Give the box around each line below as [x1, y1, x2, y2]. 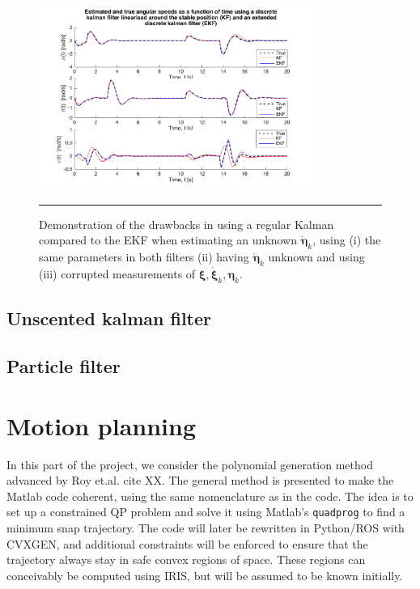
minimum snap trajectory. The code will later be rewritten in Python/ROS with [6, 519, 405, 536]
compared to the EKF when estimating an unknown [39, 231, 298, 248]
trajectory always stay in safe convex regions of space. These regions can [6, 551, 366, 568]
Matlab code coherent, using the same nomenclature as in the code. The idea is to [6, 487, 414, 504]
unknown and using [268, 248, 365, 265]
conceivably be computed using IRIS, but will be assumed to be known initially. [6, 566, 403, 583]
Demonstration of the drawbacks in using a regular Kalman [39, 215, 334, 232]
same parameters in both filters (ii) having [39, 248, 249, 265]
